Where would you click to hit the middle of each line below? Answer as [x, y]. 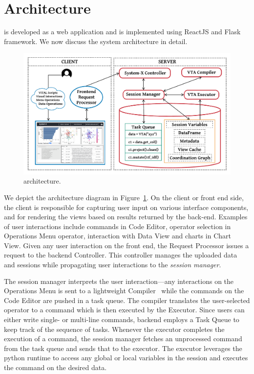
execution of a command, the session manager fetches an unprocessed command [123, 339]
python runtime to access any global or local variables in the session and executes [126, 358]
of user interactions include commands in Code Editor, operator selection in [117, 226]
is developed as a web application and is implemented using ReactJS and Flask [122, 32]
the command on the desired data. [55, 367]
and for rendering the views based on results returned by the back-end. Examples [126, 217]
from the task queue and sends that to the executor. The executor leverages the [123, 348]
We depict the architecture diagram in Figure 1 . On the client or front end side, [124, 197]
